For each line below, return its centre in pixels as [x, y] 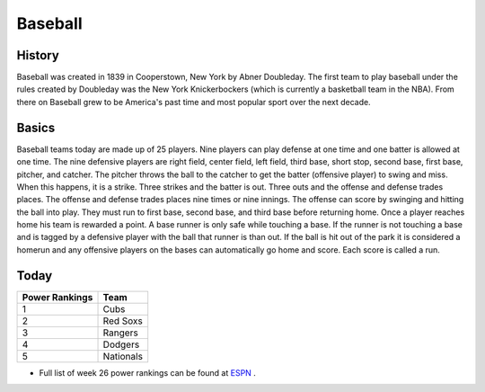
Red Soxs [123, 321]
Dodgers [121, 344]
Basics [36, 127]
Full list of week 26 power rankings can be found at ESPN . [147, 372]
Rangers [120, 333]
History [38, 55]
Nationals [123, 356]
